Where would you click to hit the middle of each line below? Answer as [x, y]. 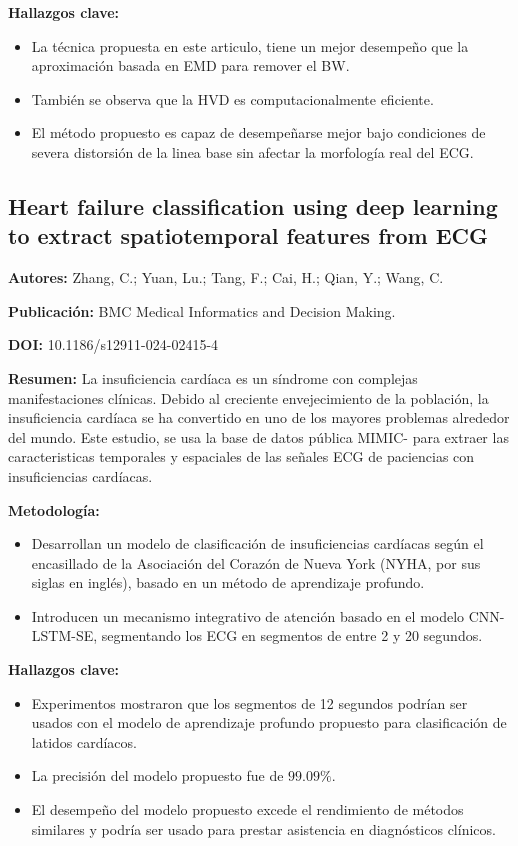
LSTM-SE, [64, 635]
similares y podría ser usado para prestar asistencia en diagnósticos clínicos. [263, 828]
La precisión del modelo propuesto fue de [157, 775]
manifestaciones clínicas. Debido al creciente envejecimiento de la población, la [248, 397]
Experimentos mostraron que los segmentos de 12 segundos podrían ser [249, 702]
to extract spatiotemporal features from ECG [248, 235]
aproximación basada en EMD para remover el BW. [190, 65]
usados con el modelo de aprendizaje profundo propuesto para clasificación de [269, 722]
